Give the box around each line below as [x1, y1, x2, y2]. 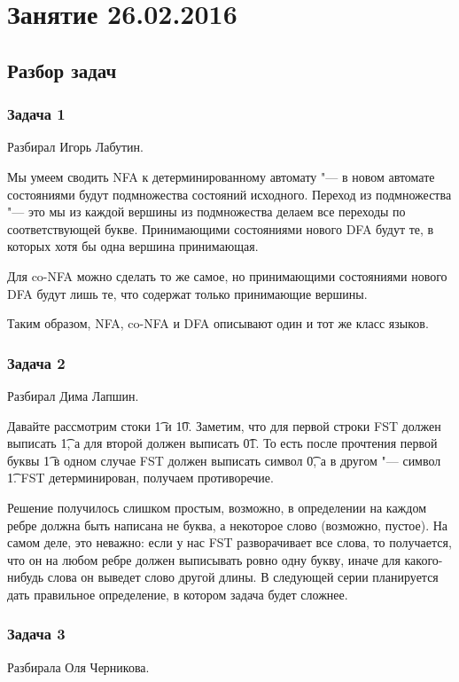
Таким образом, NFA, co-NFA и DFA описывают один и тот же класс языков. [7, 314, 429, 333]
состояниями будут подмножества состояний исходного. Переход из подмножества [7, 184, 452, 203]
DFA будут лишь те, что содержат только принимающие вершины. [7, 284, 368, 302]
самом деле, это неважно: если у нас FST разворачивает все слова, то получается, [7, 533, 452, 552]
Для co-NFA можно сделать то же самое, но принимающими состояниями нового [7, 266, 447, 285]
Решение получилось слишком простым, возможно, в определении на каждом [7, 498, 427, 516]
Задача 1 [7, 103, 66, 125]
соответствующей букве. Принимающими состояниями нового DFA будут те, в [7, 219, 434, 238]
